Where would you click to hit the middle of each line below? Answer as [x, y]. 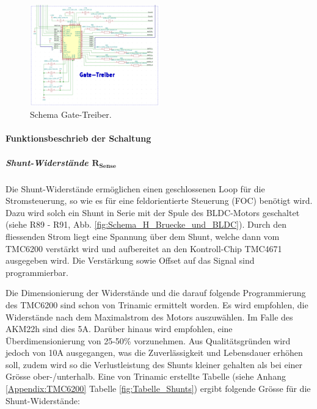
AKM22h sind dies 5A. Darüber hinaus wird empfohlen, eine [119, 329]
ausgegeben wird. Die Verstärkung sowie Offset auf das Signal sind [130, 260]
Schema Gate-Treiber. [71, 114]
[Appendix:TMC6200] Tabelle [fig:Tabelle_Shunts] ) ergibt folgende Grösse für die [158, 389]
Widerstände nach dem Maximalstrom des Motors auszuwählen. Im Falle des [149, 317]
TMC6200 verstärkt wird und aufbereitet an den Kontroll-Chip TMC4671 [144, 248]
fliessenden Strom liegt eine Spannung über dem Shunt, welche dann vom [143, 236]
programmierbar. [37, 272]
